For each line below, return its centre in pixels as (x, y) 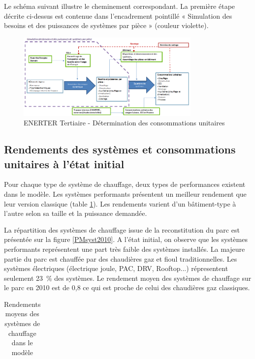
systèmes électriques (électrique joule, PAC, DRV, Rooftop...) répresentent (116, 268)
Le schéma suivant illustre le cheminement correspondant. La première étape (120, 6)
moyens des (22, 314)
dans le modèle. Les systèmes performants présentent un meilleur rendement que (125, 194)
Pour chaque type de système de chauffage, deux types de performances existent (125, 184)
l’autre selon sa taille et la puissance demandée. (76, 213)
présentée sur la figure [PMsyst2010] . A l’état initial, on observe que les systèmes (126, 239)
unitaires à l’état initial (64, 164)
